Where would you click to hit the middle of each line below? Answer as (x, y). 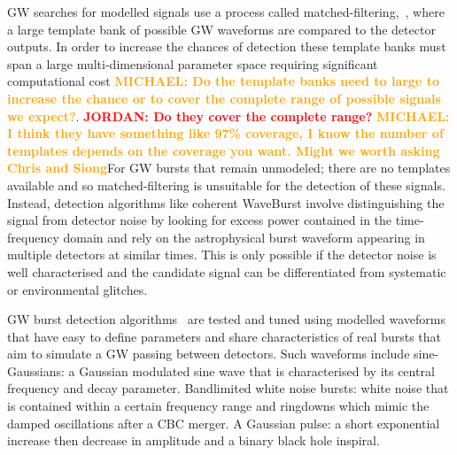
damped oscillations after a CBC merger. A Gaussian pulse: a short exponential (224, 423)
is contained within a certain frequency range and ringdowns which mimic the (218, 406)
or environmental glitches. (77, 289)
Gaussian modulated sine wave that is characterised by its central (257, 370)
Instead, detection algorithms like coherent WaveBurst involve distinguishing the (226, 202)
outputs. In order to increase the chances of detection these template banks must (227, 46)
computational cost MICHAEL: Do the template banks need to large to (223, 81)
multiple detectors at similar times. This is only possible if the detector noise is (222, 254)
